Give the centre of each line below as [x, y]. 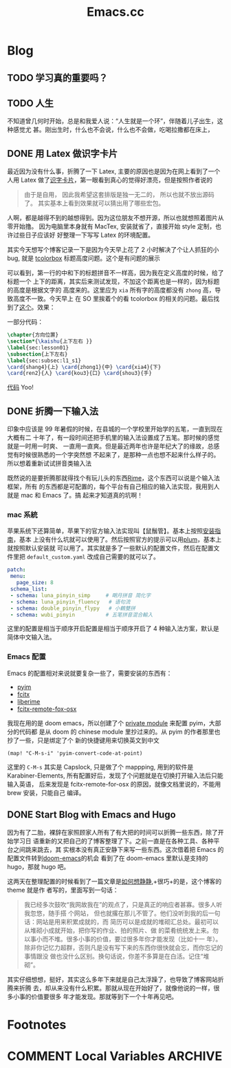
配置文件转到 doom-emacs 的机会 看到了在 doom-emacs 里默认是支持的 [108, 858]
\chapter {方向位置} [33, 335]
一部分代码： [25, 322]
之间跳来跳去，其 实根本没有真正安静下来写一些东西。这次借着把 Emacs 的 [118, 849]
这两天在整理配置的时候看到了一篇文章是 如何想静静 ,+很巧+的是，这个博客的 [114, 881]
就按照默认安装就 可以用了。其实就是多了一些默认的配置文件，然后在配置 [110, 548]
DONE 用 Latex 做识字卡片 [63, 153]
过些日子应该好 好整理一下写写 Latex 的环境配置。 [84, 235]
